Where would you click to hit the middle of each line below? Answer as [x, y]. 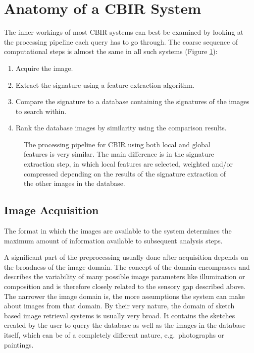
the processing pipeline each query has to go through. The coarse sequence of [121, 41]
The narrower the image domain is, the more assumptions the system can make [125, 296]
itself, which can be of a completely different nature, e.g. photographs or [114, 334]
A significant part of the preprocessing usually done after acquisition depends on [126, 257]
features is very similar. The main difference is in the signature [119, 154]
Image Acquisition [51, 210]
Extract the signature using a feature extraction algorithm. [105, 85]
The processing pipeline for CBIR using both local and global [117, 144]
